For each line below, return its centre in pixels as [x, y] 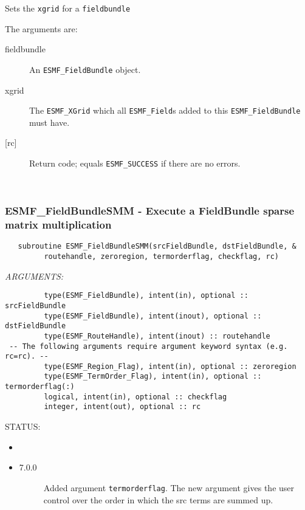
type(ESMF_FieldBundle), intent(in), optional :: [146, 296]
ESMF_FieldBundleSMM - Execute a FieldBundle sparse [150, 211]
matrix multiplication [58, 225]
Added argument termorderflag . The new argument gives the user [169, 487]
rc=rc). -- [27, 357]
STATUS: [23, 426]
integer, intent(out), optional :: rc [122, 407]
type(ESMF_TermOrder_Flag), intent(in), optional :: [153, 377]
